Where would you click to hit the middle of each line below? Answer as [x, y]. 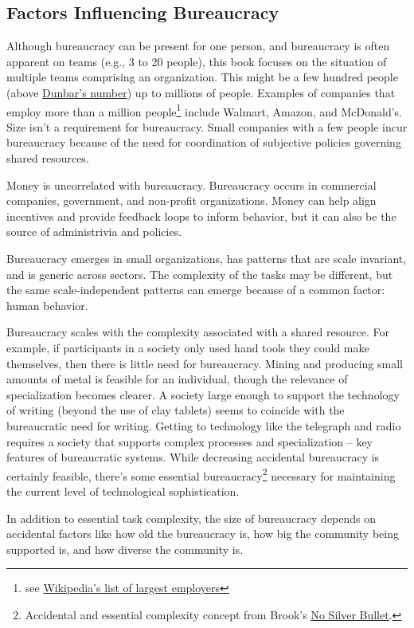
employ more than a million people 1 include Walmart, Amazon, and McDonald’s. [205, 110]
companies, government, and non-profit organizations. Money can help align [191, 200]
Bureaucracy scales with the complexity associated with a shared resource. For [198, 332]
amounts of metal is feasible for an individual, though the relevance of [177, 379]
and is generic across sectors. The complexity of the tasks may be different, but [200, 274]
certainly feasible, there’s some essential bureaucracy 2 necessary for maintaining [201, 474]
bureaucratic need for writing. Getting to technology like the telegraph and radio [204, 425]
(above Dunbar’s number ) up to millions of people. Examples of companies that [201, 92]
